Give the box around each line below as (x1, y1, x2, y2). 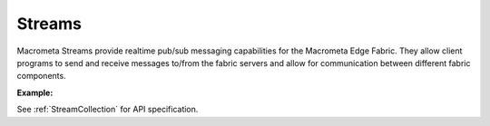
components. (16, 71, 67, 82)
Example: (16, 87, 54, 98)
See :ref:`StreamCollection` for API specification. (16, 104, 199, 115)
